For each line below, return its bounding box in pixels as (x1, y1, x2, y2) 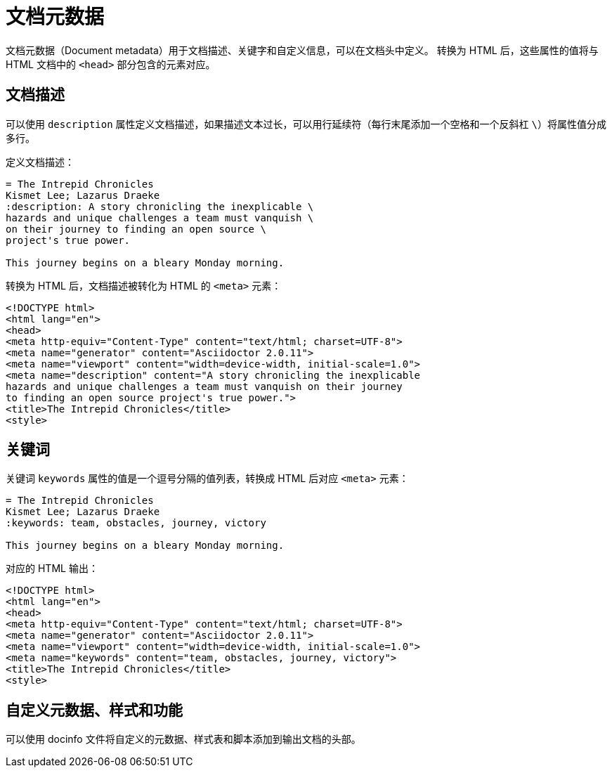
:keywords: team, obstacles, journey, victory (6, 517, 266, 529)
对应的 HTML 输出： (6, 562, 98, 575)
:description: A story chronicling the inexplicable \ (6, 200, 314, 212)
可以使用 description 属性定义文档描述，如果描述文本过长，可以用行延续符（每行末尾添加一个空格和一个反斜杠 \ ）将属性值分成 (6, 117, 606, 130)
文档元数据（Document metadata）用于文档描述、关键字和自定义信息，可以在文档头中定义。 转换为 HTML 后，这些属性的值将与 (6, 44, 599, 56)
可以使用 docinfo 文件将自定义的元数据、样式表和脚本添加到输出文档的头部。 (6, 733, 361, 746)
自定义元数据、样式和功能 (6, 701, 183, 719)
